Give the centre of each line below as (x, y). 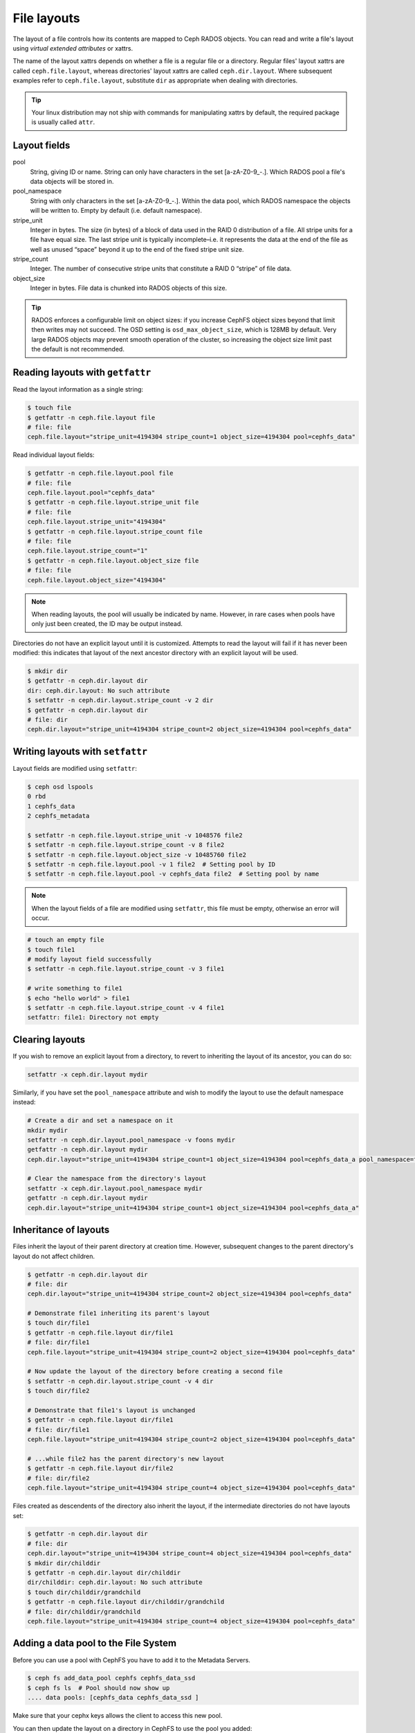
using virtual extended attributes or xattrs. (73, 48)
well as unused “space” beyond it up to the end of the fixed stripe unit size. (137, 249)
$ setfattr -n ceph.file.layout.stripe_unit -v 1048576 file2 (135, 835)
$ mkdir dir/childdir (64, 1563)
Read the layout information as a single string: (78, 390)
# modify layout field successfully (90, 959)
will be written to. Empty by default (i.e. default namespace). (116, 211)
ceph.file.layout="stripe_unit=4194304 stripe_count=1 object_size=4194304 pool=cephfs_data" (192, 437)
